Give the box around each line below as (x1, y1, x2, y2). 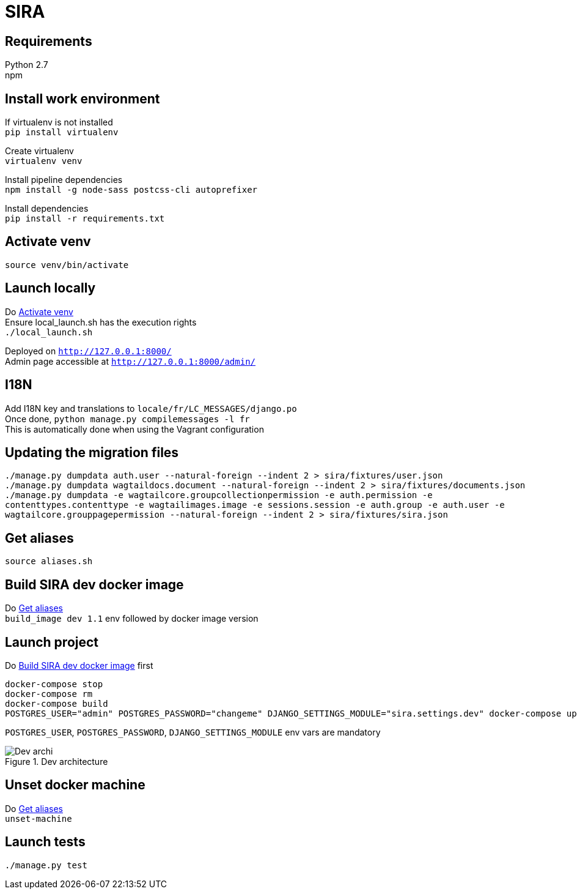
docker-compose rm (5, 688, 93, 699)
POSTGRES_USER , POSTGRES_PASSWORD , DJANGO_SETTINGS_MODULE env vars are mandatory (5, 726, 381, 737)
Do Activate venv (5, 306, 73, 317)
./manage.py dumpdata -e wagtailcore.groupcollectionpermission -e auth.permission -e (5, 490, 433, 501)
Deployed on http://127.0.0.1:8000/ (5, 345, 172, 356)
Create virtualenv (5, 146, 74, 157)
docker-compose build (5, 698, 108, 709)
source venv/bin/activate (5, 259, 129, 270)
